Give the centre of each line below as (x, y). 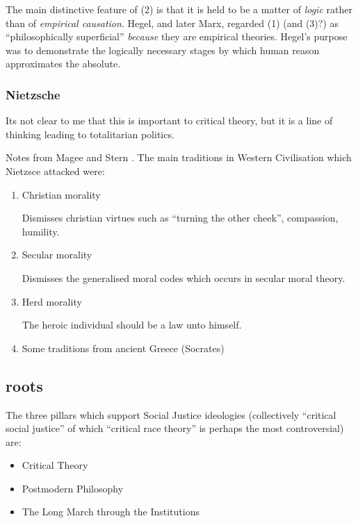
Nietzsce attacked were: (55, 171)
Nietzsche (33, 94)
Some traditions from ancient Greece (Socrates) (123, 348)
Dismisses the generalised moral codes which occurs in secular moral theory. (184, 277)
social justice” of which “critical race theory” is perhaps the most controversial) (175, 428)
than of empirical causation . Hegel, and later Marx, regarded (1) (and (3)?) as (172, 23)
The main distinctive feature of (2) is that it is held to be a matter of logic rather (179, 9)
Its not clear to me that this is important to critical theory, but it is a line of (169, 121)
